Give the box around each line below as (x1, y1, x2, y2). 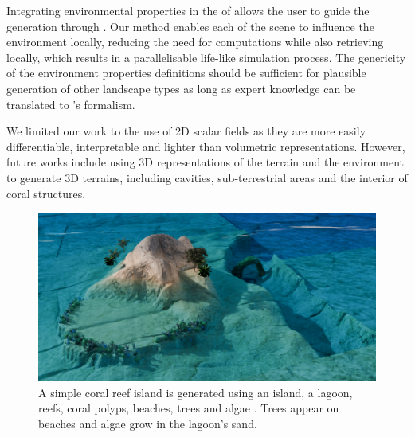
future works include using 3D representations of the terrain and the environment (6, 154, 404, 170)
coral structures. (6, 185, 86, 201)
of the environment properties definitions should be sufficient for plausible (6, 64, 366, 81)
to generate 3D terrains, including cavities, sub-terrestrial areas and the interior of (6, 169, 408, 185)
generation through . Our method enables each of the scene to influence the (6, 18, 374, 34)
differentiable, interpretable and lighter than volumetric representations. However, (6, 138, 405, 154)
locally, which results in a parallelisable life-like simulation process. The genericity (6, 49, 406, 65)
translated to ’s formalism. (6, 96, 135, 112)
